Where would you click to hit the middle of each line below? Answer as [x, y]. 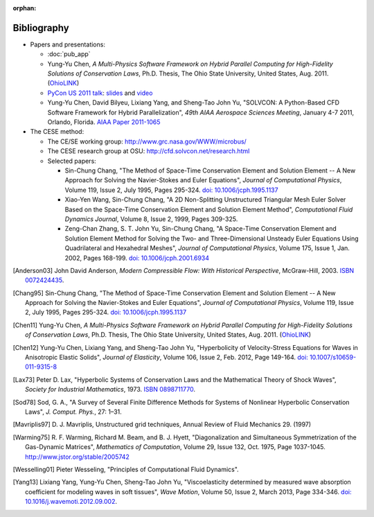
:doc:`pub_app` [69, 54]
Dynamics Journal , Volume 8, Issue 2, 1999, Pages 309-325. [151, 219]
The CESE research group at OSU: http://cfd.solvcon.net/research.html [149, 151]
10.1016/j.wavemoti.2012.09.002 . [71, 502]
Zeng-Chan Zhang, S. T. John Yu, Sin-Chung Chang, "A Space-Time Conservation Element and [201, 229]
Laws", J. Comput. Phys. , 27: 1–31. [74, 412]
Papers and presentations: [68, 44]
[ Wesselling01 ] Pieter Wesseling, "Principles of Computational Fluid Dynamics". [126, 469]
